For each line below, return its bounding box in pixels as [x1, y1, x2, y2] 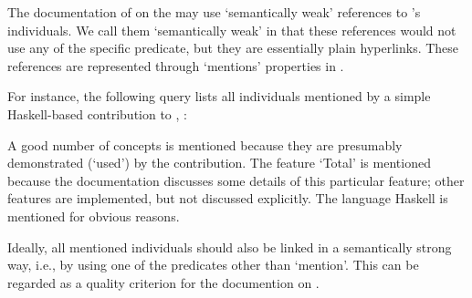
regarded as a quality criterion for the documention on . [7, 272, 320, 292]
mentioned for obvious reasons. [7, 206, 180, 225]
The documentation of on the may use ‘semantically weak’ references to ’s [7, 3, 421, 21]
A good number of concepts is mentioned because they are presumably [7, 135, 403, 154]
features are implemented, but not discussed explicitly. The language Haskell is [7, 189, 448, 208]
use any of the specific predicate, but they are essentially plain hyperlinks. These [7, 38, 459, 57]
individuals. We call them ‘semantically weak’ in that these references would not [7, 20, 456, 39]
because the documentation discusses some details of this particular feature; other [7, 170, 465, 190]
